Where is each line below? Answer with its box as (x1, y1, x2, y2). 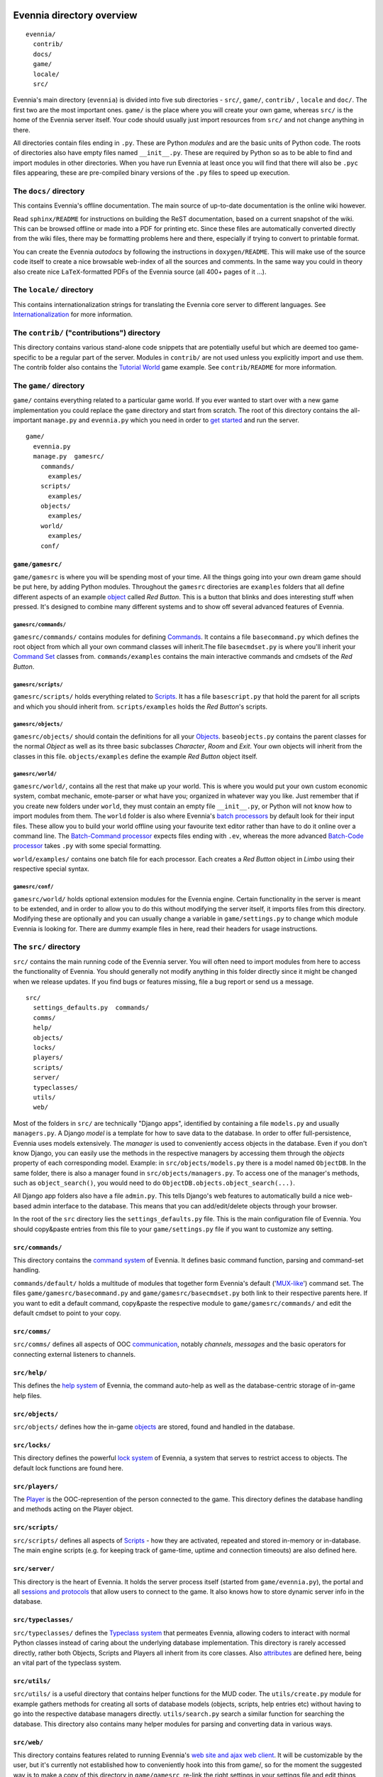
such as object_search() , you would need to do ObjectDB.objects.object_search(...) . (13, 1179, 296, 1187)
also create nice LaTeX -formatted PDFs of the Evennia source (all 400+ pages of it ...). (13, 267, 267, 276)
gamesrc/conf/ (13, 883, 54, 890)
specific (13, 353, 37, 362)
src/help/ (13, 1368, 48, 1377)
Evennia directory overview (13, 9, 138, 21)
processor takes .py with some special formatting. (13, 842, 162, 850)
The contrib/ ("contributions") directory (13, 328, 161, 338)
